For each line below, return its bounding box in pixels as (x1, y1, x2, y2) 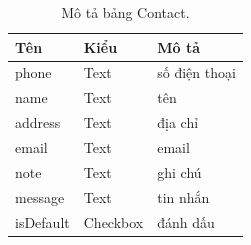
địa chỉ (157, 112, 199, 133)
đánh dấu (157, 211, 215, 232)
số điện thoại (157, 62, 236, 83)
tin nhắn (157, 186, 210, 207)
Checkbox (83, 211, 144, 232)
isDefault (15, 211, 70, 232)
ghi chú (157, 161, 202, 182)
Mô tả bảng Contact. (61, 2, 190, 22)
